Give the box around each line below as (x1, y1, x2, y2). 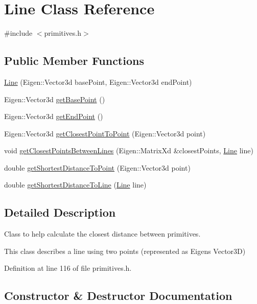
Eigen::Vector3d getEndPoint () (4, 111, 103, 122)
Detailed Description (4, 204, 116, 220)
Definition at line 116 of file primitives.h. (4, 263, 132, 273)
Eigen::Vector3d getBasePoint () (4, 93, 105, 104)
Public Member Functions (4, 53, 144, 68)
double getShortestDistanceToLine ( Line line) (4, 179, 147, 190)
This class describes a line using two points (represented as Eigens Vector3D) (4, 245, 246, 256)
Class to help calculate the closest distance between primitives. (4, 228, 201, 239)
